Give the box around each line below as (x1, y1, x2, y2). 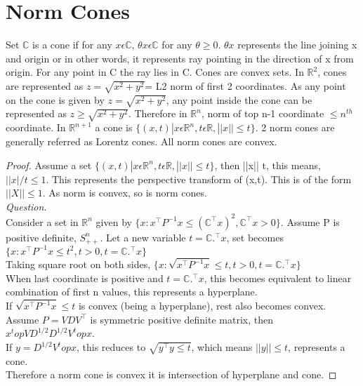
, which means (191, 340, 253, 354)
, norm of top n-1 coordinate (201, 106, 324, 121)
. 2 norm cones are (255, 120, 335, 135)
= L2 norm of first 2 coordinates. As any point (145, 78, 346, 93)
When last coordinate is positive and (6, 270, 164, 285)
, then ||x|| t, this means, (214, 157, 321, 172)
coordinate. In (6, 120, 66, 135)
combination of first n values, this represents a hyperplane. (6, 284, 258, 299)
